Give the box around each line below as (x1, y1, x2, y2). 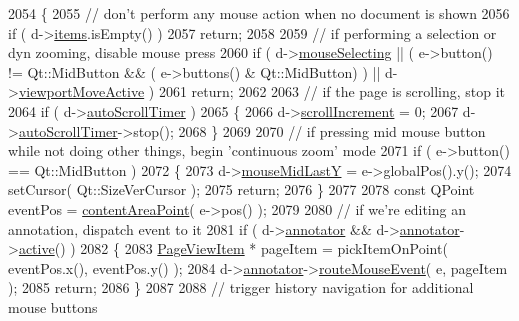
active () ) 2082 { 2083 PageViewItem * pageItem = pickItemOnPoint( (18, 238, 448, 259)
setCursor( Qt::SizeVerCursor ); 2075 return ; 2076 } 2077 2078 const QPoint (8, 179, 475, 200)
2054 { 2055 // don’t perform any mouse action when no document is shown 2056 (8, 3, 510, 23)
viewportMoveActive (18, 81, 145, 102)
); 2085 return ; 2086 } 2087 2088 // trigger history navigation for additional (8, 277, 474, 298)
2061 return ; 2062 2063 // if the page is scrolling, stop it (158, 81, 506, 102)
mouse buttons (8, 296, 98, 317)
